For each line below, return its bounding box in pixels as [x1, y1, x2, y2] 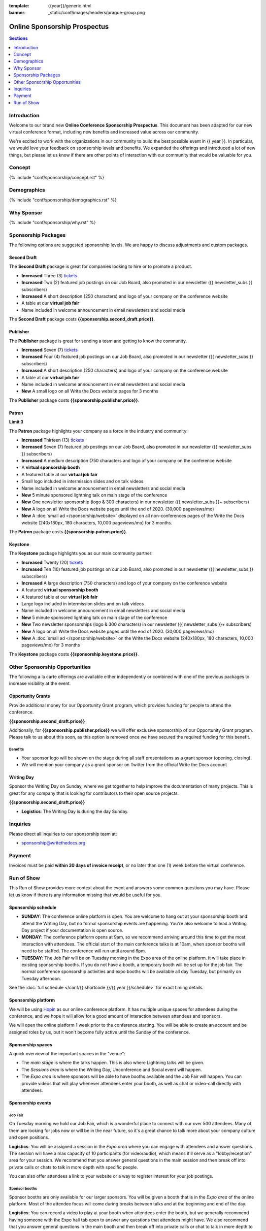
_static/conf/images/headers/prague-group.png [48, 10, 145, 16]
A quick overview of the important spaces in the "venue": [9, 1051, 126, 1057]
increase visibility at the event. [9, 680, 71, 686]
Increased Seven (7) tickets [21, 347, 78, 353]
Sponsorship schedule [9, 904, 57, 910]
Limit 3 [9, 419, 24, 425]
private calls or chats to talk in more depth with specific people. [9, 1164, 138, 1170]
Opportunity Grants [9, 693, 50, 699]
